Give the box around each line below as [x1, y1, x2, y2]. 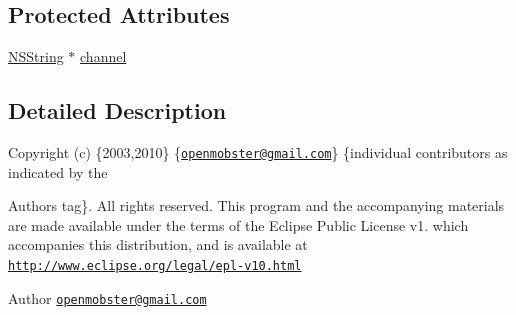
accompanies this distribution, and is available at [8, 234, 308, 255]
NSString [8, 46, 64, 67]
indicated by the [8, 161, 108, 182]
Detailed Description [8, 95, 227, 126]
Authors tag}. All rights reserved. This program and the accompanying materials [8, 195, 505, 216]
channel [80, 46, 127, 67]
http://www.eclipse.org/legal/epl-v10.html [8, 259, 302, 274]
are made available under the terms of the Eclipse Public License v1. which [8, 214, 469, 235]
